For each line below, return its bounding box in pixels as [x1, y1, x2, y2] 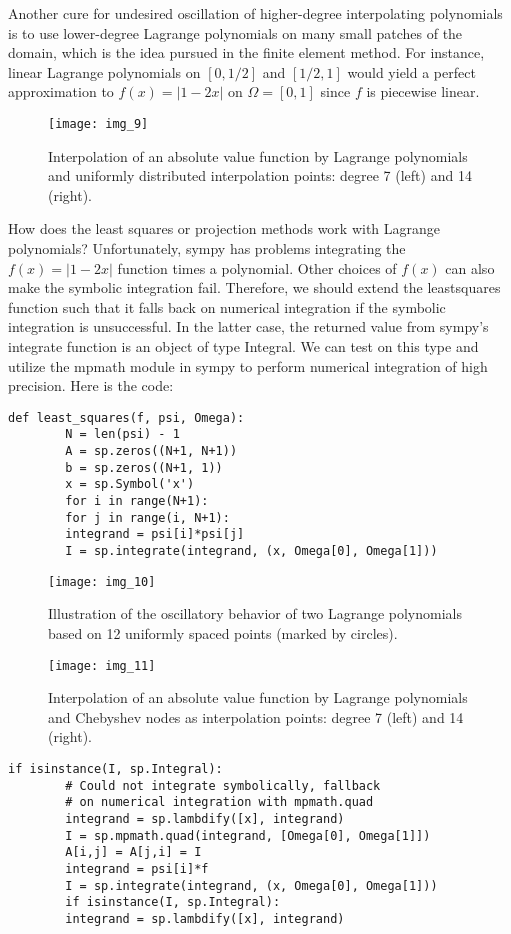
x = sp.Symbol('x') [65, 477, 195, 492]
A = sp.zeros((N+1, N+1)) [65, 444, 238, 459]
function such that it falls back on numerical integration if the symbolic [8, 296, 446, 317]
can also [445, 257, 495, 278]
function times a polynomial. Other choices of [117, 257, 397, 278]
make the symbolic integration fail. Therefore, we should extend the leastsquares [8, 277, 501, 298]
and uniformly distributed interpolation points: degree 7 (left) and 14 [48, 165, 472, 186]
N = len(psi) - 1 [65, 427, 180, 442]
